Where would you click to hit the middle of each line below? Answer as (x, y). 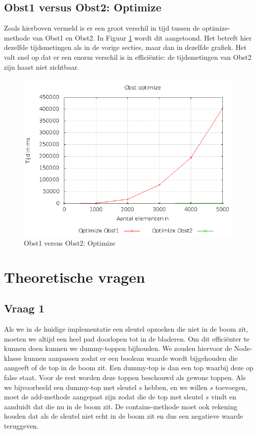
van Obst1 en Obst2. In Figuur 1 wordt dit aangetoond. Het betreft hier (142, 37)
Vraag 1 (24, 308)
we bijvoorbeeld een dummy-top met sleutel (70, 387)
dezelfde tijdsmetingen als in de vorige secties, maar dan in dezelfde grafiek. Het (125, 47)
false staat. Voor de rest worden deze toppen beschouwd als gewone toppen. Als (125, 377)
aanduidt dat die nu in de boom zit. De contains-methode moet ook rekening (121, 406)
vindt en (224, 397)
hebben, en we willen (176, 387)
